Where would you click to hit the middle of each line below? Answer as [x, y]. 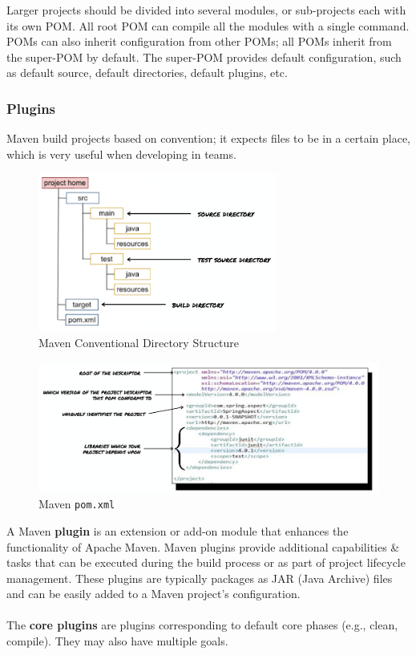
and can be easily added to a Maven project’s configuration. [153, 594]
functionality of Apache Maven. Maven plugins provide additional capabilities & [203, 546]
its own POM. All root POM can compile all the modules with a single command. [208, 25]
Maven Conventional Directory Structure [139, 343]
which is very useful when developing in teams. [121, 154]
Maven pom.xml [77, 504]
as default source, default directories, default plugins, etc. [147, 73]
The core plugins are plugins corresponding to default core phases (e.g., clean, [202, 625]
